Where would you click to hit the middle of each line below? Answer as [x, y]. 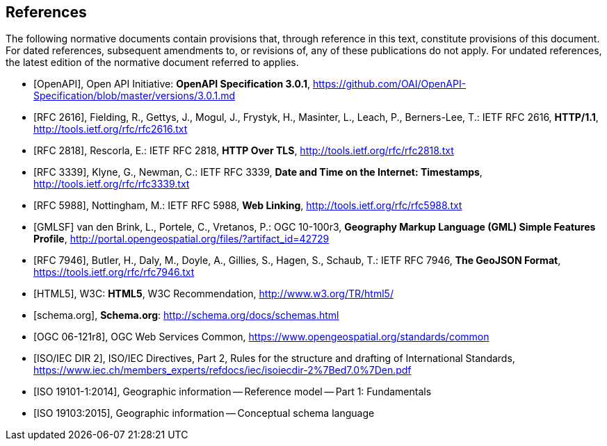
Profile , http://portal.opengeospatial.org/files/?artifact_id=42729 [181, 239]
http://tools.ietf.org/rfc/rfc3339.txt [112, 184]
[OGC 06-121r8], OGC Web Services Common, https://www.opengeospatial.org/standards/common [261, 337]
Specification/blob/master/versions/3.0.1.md [135, 96]
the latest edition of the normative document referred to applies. [152, 63]
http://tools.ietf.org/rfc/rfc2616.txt [111, 129]
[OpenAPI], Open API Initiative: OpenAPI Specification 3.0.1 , [172, 84]
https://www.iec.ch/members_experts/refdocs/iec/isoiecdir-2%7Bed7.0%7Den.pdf [222, 370]
